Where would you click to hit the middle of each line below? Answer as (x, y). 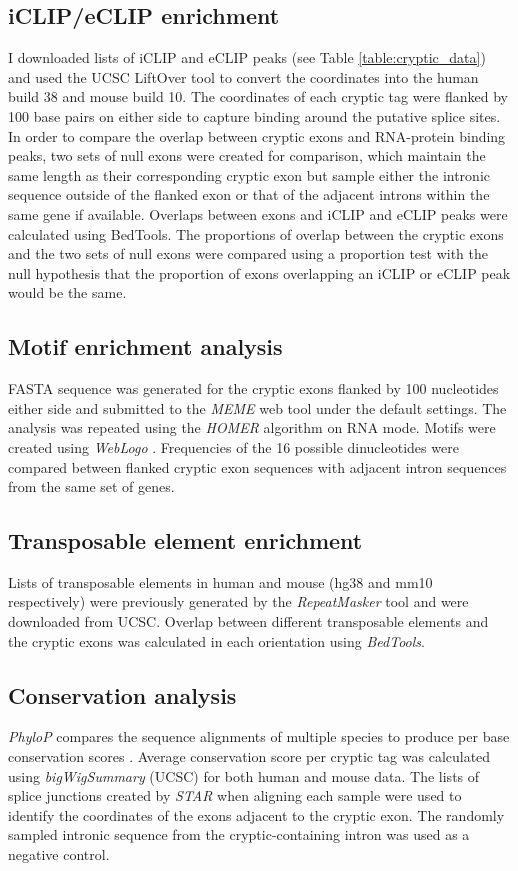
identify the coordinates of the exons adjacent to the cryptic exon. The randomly (256, 814)
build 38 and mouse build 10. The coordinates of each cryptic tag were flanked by (258, 96)
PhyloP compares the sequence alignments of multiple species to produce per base (259, 736)
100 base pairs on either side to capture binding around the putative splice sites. (254, 115)
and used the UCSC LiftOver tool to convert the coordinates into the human (243, 76)
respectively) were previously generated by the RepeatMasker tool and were (238, 601)
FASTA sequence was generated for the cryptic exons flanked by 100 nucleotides (253, 388)
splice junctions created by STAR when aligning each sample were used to (235, 795)
